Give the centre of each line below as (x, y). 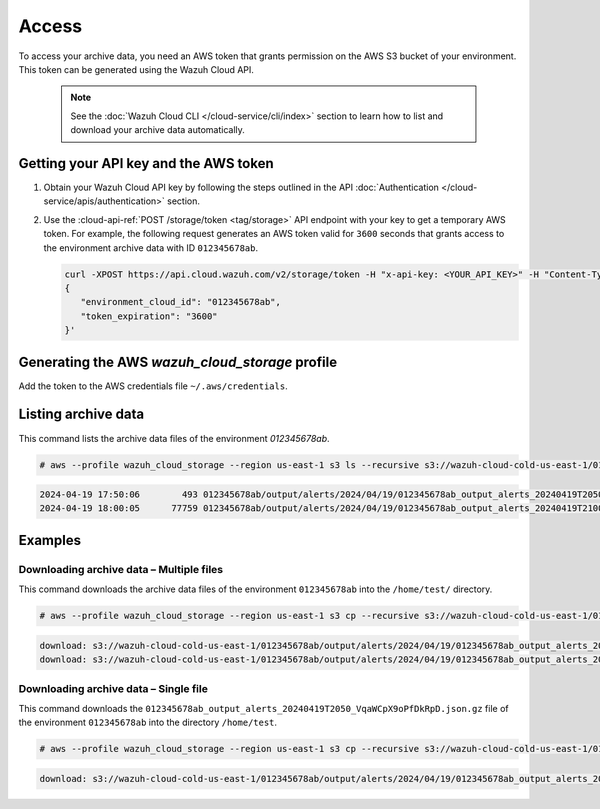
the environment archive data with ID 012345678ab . (151, 247)
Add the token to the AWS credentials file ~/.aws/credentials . (153, 386)
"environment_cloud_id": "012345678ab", (181, 302)
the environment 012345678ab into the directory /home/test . (148, 722)
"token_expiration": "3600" (149, 316)
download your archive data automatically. (157, 130)
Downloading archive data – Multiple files (121, 569)
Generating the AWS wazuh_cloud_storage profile (178, 361)
